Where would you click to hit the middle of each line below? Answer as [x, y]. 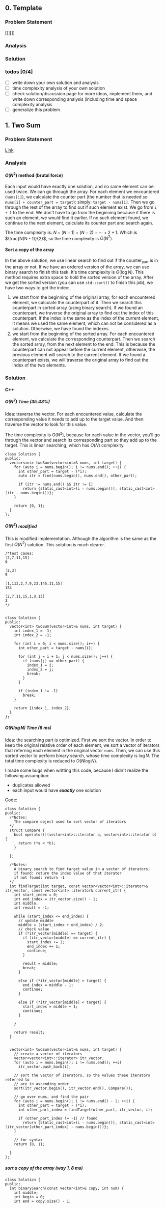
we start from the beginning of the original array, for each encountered [84, 297]
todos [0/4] [19, 72]
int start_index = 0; [36, 895]
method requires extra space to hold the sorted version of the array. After [79, 278]
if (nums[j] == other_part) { [54, 661]
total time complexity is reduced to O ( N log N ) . [51, 761]
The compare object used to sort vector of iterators [70, 822]
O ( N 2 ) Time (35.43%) [27, 401]
